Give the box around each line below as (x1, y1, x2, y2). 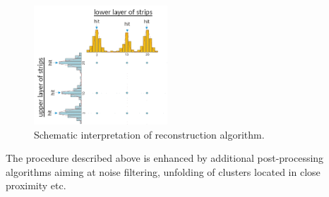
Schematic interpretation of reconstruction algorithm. (34, 127, 265, 141)
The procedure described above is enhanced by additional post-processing (6, 151, 324, 165)
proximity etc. (6, 178, 66, 193)
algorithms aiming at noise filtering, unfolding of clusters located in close (6, 164, 321, 179)
